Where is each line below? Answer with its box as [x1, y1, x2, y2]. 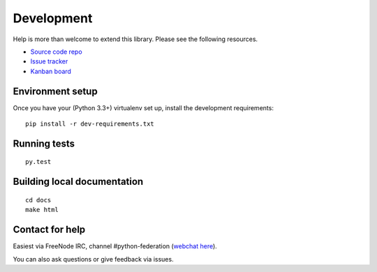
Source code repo [30, 47, 83, 56]
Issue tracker [30, 57, 68, 66]
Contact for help [13, 224, 86, 236]
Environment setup [13, 85, 98, 97]
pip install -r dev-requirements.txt [25, 120, 155, 128]
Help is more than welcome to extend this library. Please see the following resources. [13, 35, 258, 43]
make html [25, 206, 59, 214]
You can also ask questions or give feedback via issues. [13, 255, 174, 263]
